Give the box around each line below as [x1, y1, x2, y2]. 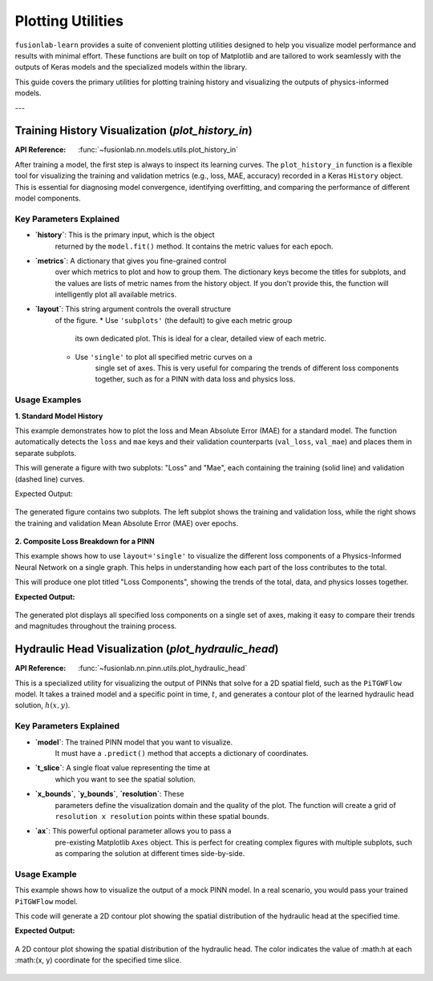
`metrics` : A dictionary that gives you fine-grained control [34, 256, 227, 265]
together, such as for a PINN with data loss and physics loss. [95, 374, 296, 384]
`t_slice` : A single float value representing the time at [34, 763, 210, 773]
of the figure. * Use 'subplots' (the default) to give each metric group [55, 315, 293, 325]
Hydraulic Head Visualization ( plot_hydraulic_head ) [14, 642, 279, 656]
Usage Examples [14, 394, 82, 406]
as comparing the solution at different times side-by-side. [55, 849, 245, 858]
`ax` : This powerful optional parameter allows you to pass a [34, 826, 232, 836]
